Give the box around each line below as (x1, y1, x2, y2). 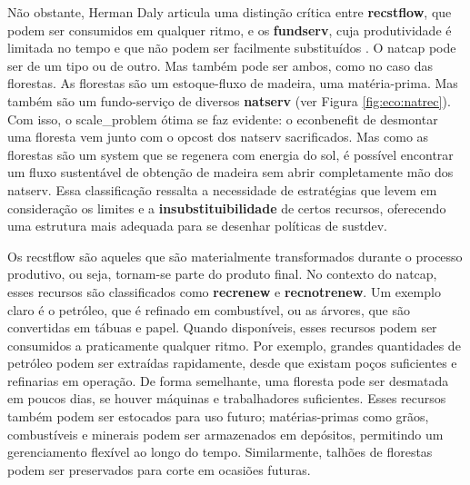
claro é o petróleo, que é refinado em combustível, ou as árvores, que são (7, 300, 411, 319)
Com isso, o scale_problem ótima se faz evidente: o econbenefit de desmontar (7, 109, 438, 128)
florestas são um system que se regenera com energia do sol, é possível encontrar (7, 144, 454, 163)
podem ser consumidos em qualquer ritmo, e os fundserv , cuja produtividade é (7, 20, 452, 39)
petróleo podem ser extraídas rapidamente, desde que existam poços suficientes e (7, 353, 457, 372)
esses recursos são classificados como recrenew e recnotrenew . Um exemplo (7, 282, 441, 301)
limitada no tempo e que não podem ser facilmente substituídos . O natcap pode (7, 38, 456, 57)
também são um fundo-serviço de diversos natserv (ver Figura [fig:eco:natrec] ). (7, 91, 451, 110)
